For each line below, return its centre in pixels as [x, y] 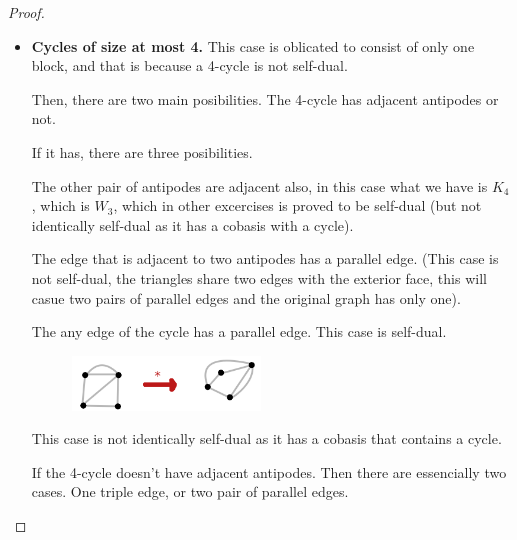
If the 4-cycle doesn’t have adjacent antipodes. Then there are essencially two [269, 471]
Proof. [26, 12]
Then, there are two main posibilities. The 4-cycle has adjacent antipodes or [265, 98]
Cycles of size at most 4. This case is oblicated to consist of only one [253, 45]
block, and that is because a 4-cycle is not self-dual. [189, 65]
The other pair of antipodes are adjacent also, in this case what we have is [259, 185]
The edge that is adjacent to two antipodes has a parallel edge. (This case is [265, 258]
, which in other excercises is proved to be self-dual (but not [297, 205]
